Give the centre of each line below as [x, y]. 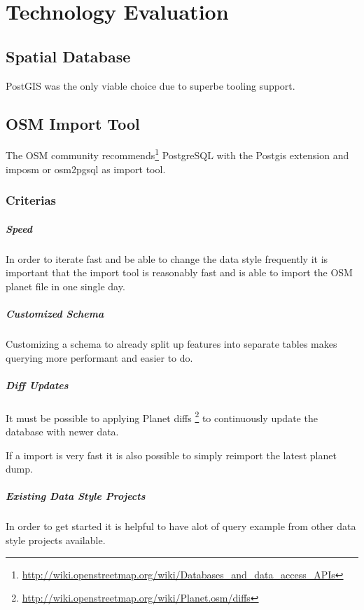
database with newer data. [62, 431]
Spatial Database [68, 56]
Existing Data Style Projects [76, 496]
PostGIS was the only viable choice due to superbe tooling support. [150, 85]
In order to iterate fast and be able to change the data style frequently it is [167, 258]
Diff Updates [37, 385]
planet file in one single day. [65, 286]
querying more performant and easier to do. [99, 357]
